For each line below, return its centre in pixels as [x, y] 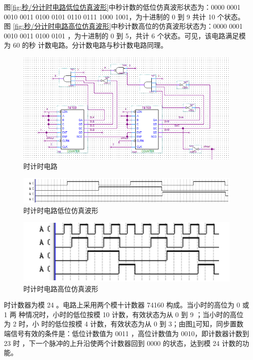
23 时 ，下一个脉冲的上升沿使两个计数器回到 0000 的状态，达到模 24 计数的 [123, 343]
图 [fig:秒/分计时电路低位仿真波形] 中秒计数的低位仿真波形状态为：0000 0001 [122, 7]
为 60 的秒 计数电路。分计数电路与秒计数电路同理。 [86, 45]
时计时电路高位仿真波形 [61, 288]
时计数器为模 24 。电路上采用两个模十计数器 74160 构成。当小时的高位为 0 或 [126, 305]
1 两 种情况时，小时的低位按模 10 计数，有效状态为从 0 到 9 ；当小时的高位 [124, 314]
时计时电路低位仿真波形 [61, 210]
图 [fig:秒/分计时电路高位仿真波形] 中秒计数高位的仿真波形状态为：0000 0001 [123, 26]
